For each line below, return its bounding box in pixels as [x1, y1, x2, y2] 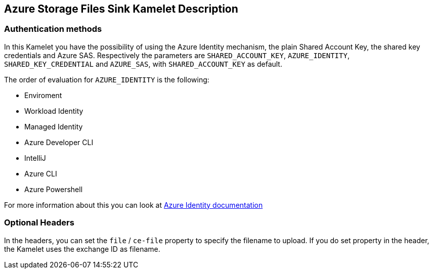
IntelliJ [24, 153, 46, 162]
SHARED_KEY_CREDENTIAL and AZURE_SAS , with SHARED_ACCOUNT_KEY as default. [4, 59, 282, 68]
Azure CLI [24, 169, 57, 178]
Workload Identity [24, 106, 83, 115]
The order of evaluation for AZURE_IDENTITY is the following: [4, 75, 209, 84]
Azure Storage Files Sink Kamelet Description [4, 3, 238, 15]
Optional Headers [4, 217, 74, 228]
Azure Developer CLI [24, 138, 94, 147]
